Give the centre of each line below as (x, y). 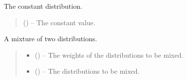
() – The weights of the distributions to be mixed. (109, 55)
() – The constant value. (59, 22)
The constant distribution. (43, 6)
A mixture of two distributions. (51, 39)
